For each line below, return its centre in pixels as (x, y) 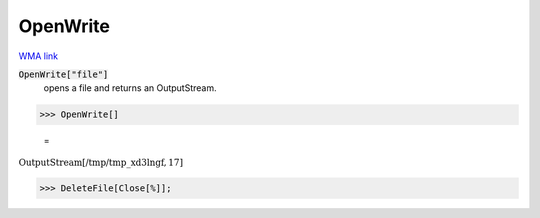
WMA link (38, 56)
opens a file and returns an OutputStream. (130, 88)
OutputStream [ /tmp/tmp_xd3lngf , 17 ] (101, 162)
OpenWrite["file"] (63, 74)
